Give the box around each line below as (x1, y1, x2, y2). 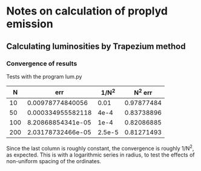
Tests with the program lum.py (6, 73, 82, 80)
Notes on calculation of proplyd (6, 4, 168, 18)
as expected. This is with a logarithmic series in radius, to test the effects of (6, 151, 195, 158)
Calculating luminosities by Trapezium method (6, 41, 186, 51)
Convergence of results (6, 59, 77, 68)
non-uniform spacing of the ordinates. (6, 157, 102, 164)
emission (6, 17, 53, 31)
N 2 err (134, 87, 153, 97)
